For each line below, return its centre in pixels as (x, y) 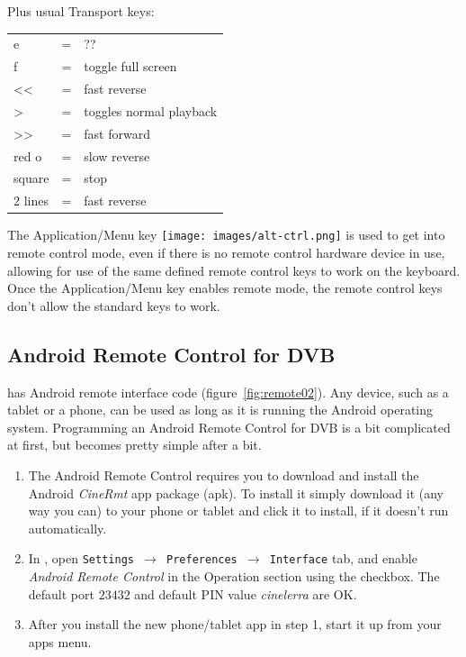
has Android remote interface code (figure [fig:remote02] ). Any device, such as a (228, 392)
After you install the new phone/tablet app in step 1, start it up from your (235, 624)
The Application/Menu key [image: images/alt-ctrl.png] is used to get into (226, 235)
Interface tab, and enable (343, 558)
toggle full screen (130, 66)
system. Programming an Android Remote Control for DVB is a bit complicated (229, 427)
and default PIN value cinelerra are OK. (246, 593)
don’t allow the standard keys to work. (114, 305)
